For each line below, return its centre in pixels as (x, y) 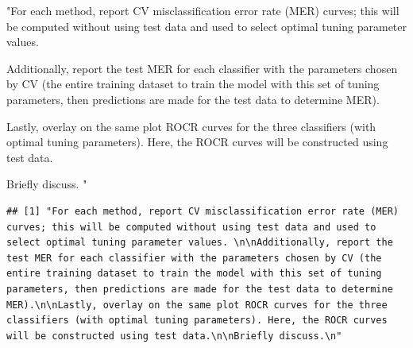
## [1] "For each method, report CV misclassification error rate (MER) (203, 211)
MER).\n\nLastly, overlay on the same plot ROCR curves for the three (197, 305)
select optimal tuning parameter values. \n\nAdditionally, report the (200, 243)
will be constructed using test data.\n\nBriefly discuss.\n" (174, 336)
